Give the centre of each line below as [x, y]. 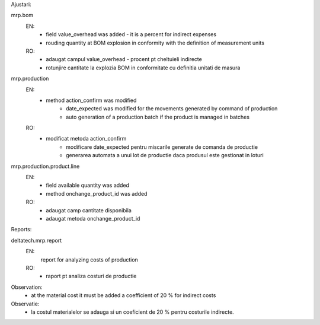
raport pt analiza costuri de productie [91, 276]
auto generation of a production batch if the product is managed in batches [158, 117]
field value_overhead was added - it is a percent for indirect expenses [131, 34]
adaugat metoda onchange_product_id [93, 218]
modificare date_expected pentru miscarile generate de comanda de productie [162, 147]
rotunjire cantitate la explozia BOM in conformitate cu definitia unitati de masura [143, 68]
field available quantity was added [88, 185]
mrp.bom [22, 15]
